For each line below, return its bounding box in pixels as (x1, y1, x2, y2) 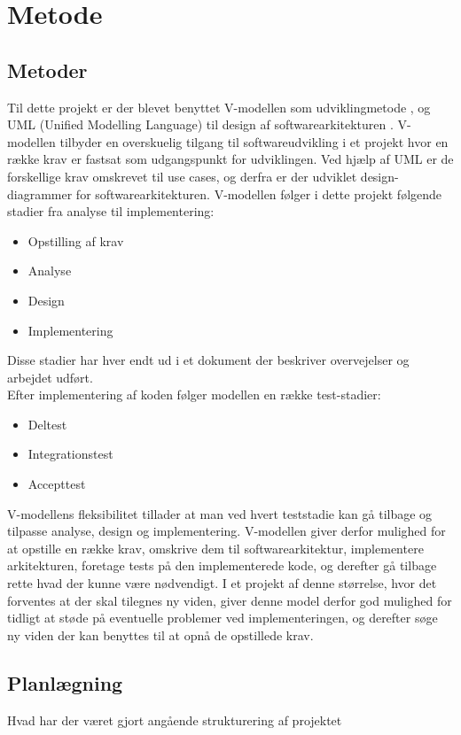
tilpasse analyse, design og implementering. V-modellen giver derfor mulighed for (7, 522, 446, 540)
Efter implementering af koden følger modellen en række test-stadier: (7, 385, 381, 404)
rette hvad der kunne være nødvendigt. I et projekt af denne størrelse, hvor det (7, 574, 437, 592)
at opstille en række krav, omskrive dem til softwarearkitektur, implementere (7, 538, 424, 557)
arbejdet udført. (7, 367, 93, 386)
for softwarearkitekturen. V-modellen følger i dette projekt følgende (75, 184, 442, 203)
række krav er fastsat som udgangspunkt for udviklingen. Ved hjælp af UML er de (7, 150, 454, 168)
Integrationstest (27, 445, 113, 463)
